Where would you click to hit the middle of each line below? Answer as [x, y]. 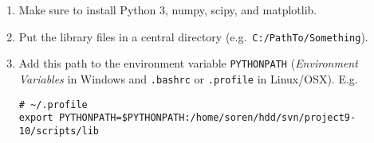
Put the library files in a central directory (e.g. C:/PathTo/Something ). [193, 36]
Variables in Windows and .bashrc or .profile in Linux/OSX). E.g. [188, 78]
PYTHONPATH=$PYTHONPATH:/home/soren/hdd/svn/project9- [207, 118]
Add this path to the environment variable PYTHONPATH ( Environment [188, 63]
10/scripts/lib [59, 131]
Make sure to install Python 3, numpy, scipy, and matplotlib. [168, 10]
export [36, 118]
